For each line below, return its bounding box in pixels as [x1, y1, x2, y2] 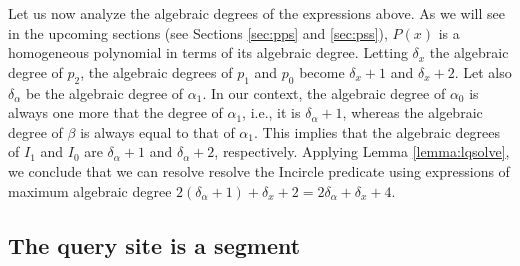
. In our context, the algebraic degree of [202, 82, 446, 103]
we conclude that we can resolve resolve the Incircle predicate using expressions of [8, 160, 510, 181]
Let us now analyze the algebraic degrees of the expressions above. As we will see [8, 3, 505, 23]
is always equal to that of [80, 121, 235, 142]
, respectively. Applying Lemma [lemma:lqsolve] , [214, 141, 510, 162]
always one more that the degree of [8, 102, 223, 123]
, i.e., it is [242, 102, 301, 123]
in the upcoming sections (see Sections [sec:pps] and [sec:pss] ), [8, 22, 388, 43]
